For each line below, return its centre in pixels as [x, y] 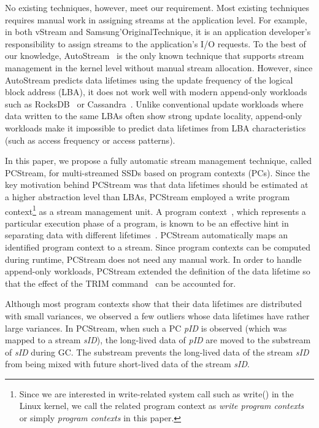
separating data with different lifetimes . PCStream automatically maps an [147, 235]
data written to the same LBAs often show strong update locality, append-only [154, 116]
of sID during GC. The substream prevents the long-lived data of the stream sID [157, 352]
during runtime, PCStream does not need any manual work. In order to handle [153, 259]
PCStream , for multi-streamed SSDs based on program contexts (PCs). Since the [157, 172]
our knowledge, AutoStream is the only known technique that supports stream [155, 56]
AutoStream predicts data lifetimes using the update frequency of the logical [149, 80]
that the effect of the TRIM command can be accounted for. [121, 283]
